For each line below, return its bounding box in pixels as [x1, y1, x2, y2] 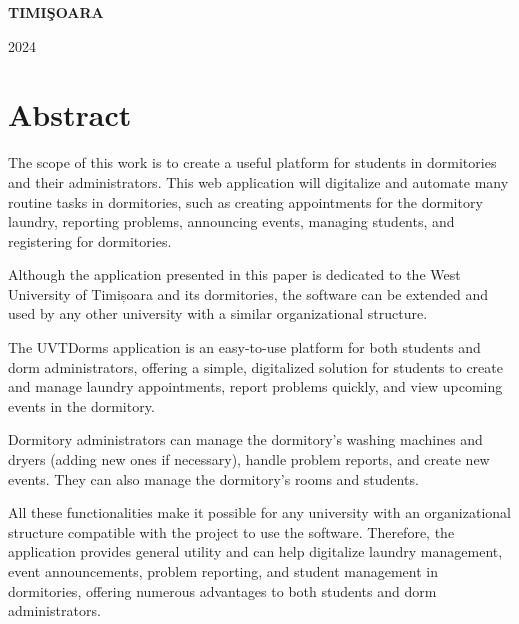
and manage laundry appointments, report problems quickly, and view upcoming [8, 376, 503, 397]
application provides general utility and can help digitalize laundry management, [8, 541, 503, 562]
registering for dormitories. [8, 230, 172, 251]
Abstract [8, 94, 132, 135]
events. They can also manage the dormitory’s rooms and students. [8, 468, 419, 489]
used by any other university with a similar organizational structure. [8, 303, 428, 324]
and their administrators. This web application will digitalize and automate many [8, 171, 509, 192]
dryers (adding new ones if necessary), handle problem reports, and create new [8, 449, 490, 470]
